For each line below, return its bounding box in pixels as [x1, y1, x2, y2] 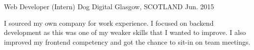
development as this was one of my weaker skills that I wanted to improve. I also [4, 27, 246, 37]
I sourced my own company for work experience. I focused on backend [4, 17, 214, 28]
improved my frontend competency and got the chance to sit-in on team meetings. [4, 36, 251, 47]
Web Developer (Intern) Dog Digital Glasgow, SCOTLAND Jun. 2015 [4, 1, 214, 11]
